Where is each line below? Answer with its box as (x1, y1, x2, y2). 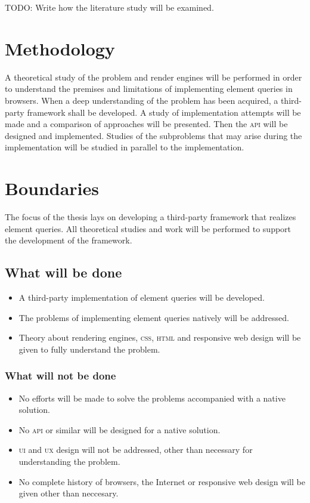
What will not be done (5, 368, 116, 383)
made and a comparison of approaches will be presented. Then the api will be (5, 118, 288, 130)
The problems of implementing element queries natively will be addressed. (18, 311, 289, 323)
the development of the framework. (5, 234, 132, 246)
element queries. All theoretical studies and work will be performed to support (5, 222, 292, 234)
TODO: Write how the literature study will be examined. (5, 1, 214, 13)
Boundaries (5, 176, 100, 200)
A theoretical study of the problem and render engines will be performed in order (5, 70, 302, 83)
